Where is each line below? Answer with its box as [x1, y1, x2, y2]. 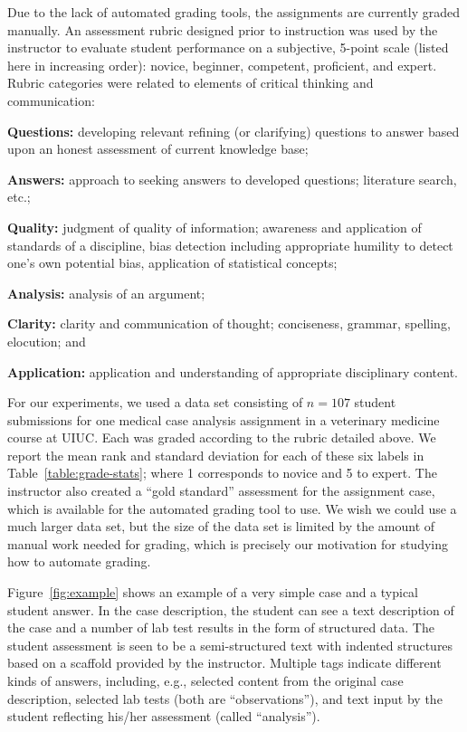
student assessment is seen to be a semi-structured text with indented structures [7, 635, 453, 654]
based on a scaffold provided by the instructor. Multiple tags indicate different [7, 653, 442, 672]
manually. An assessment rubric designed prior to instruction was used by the [7, 20, 438, 39]
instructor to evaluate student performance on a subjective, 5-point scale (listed [7, 38, 449, 57]
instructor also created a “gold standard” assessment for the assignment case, [7, 481, 435, 500]
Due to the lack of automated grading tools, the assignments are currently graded [7, 3, 461, 21]
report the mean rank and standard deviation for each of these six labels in [7, 445, 424, 464]
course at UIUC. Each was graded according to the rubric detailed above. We [7, 428, 436, 447]
